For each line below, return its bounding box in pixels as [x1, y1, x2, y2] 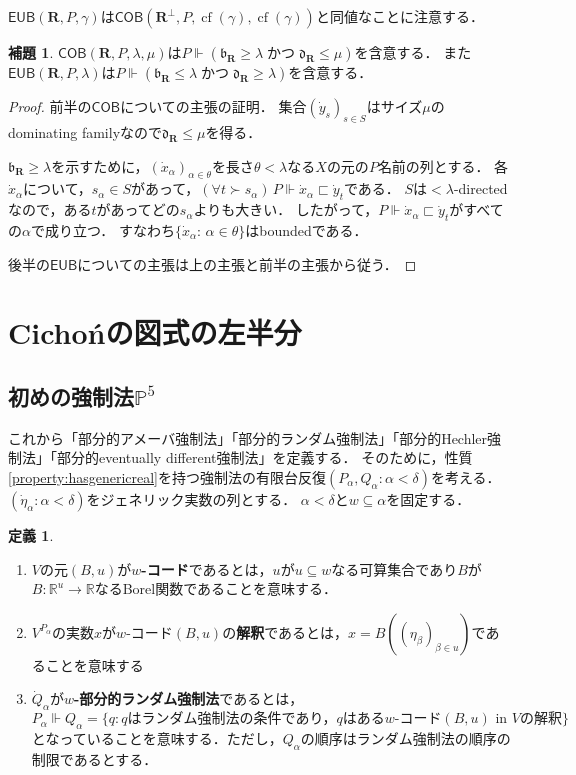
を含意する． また [354, 42, 472, 62]
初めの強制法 [8, 380, 134, 411]
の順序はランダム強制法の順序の [300, 727, 511, 748]
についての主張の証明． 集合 [120, 96, 307, 116]
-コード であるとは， [141, 558, 273, 579]
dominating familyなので [8, 121, 163, 142]
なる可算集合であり [331, 558, 458, 579]
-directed [453, 178, 508, 199]
